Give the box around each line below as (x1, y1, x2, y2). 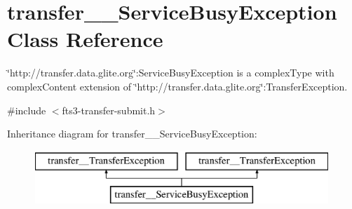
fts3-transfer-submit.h (62, 102, 156, 117)
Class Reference (7, 25, 163, 53)
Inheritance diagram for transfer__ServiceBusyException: (7, 126, 257, 141)
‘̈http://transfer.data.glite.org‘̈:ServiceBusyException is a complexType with (7, 65, 334, 80)
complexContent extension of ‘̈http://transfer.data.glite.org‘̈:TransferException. (7, 79, 348, 93)
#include (7, 102, 46, 117)
